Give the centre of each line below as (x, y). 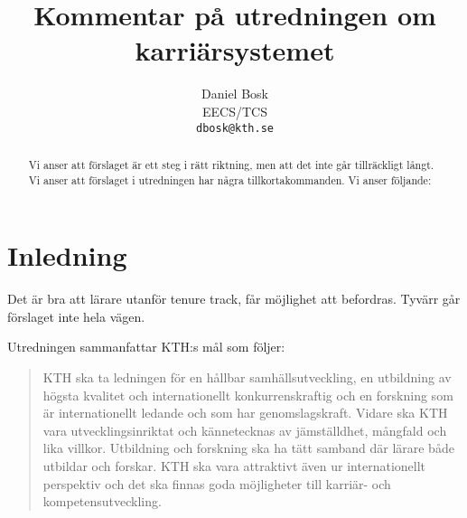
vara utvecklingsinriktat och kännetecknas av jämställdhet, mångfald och (245, 430)
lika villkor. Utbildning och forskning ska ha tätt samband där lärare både (248, 448)
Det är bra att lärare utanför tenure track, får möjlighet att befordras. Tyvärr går (234, 299)
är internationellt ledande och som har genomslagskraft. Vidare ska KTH (245, 413)
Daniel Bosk (235, 94)
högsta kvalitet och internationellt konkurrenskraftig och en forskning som (248, 395)
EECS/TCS (235, 111)
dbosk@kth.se (235, 128)
